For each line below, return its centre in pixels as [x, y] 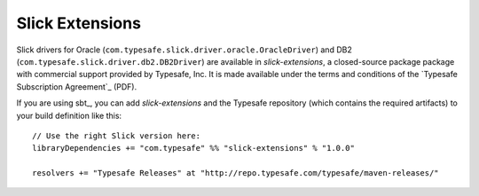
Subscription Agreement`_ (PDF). [77, 86]
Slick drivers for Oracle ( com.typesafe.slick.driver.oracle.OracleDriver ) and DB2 [184, 50]
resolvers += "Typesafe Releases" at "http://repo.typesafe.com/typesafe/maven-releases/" [236, 173]
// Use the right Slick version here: [117, 136]
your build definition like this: [69, 115]
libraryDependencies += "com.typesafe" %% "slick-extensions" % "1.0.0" [193, 148]
